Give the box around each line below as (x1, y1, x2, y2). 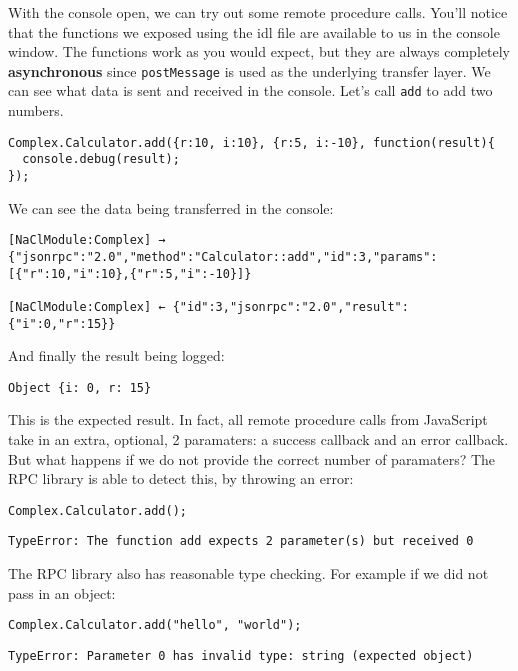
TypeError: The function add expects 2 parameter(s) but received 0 (8, 534, 474, 549)
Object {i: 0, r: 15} (8, 380, 152, 395)
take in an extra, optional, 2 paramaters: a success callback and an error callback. (8, 429, 509, 450)
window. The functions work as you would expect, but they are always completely (8, 41, 510, 62)
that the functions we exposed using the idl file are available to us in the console (8, 21, 500, 42)
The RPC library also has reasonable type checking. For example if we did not (8, 563, 489, 584)
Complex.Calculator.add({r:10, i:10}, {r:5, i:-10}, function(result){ (8, 135, 495, 150)
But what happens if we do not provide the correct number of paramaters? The (8, 448, 496, 469)
